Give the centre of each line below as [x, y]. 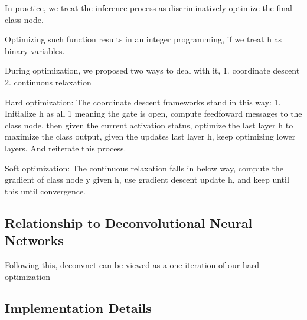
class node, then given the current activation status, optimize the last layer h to [149, 125]
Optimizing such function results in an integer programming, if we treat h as [143, 39]
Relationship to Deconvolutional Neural [129, 222]
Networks [34, 240]
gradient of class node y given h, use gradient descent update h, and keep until [147, 179]
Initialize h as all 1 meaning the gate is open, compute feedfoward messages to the [153, 113]
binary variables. [35, 50]
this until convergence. [45, 191]
